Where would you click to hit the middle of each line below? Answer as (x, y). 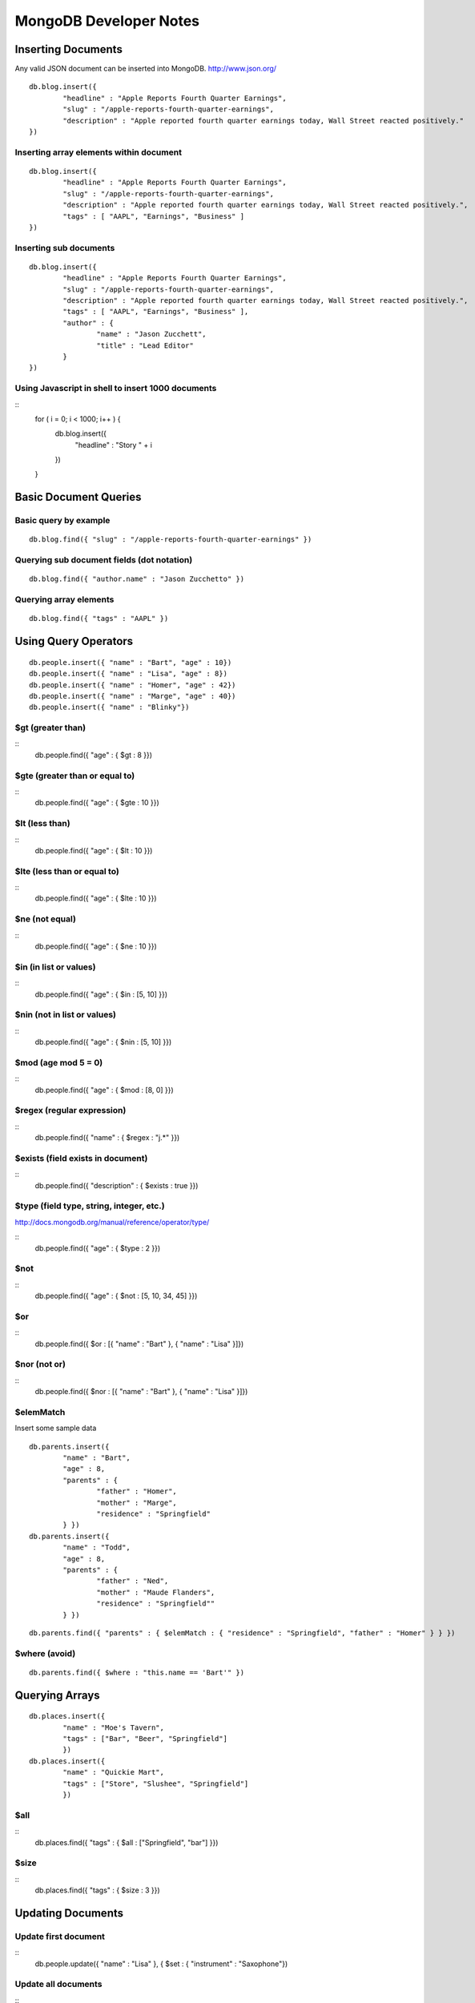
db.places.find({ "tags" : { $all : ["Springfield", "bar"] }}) (127, 1842)
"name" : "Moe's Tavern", (113, 1727)
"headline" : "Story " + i (113, 445)
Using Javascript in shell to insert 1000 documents (116, 389)
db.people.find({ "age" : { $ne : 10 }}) (96, 946)
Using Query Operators (74, 641)
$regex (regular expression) (70, 1110)
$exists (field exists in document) (81, 1158)
